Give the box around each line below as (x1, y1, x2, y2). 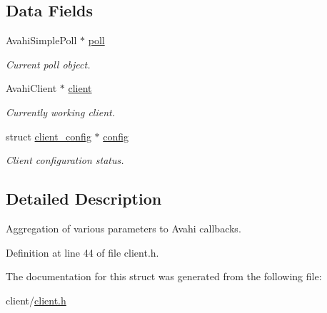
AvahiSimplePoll (6, 33, 77, 48)
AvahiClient (6, 81, 57, 96)
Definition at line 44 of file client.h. (6, 245, 159, 260)
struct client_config (6, 128, 91, 143)
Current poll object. (6, 56, 91, 71)
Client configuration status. (6, 153, 124, 168)
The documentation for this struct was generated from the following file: (6, 269, 322, 284)
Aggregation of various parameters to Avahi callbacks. (6, 220, 241, 235)
